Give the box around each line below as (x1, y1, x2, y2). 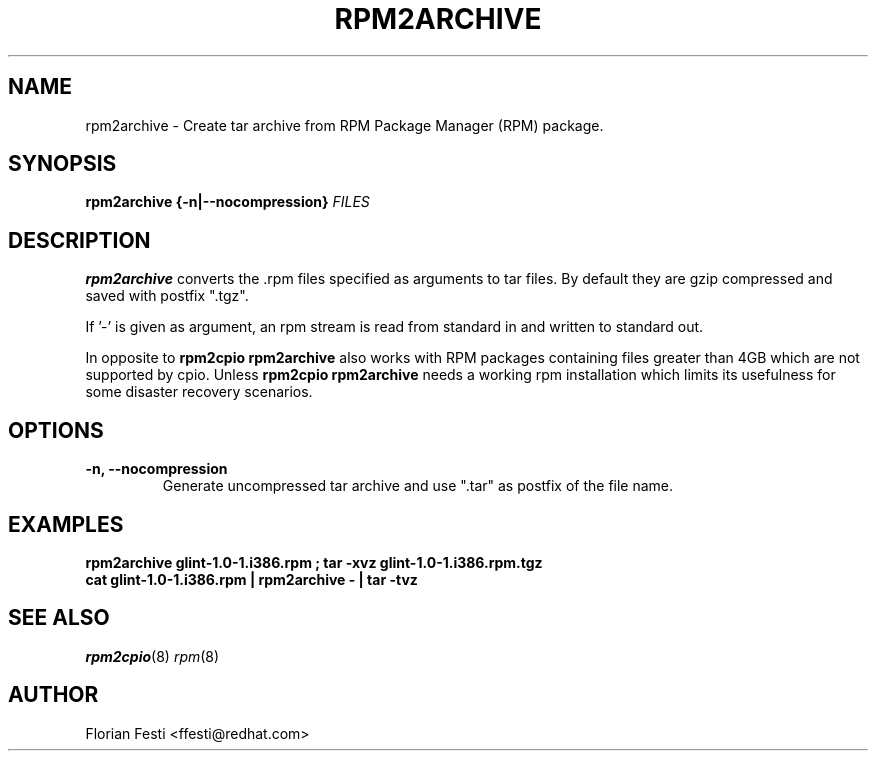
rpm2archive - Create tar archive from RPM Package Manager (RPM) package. (85, 116, 604, 134)
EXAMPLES (8, 511, 124, 537)
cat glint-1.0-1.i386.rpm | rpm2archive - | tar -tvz (85, 570, 418, 588)
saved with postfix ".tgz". (85, 287, 249, 305)
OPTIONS (8, 417, 104, 443)
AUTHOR (8, 682, 99, 708)
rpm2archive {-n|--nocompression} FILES (85, 193, 370, 211)
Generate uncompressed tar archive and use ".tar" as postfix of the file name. (162, 477, 674, 495)
